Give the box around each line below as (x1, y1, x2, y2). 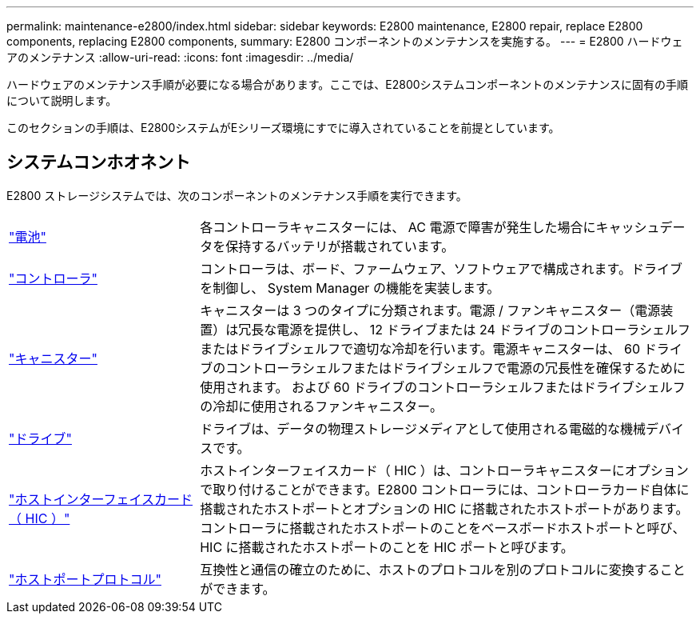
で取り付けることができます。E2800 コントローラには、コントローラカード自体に (200, 481, 690, 498)
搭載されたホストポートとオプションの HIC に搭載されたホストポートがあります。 (200, 500, 689, 517)
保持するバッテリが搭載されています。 (225, 238, 455, 254)
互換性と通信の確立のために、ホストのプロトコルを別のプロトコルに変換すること (200, 561, 686, 578)
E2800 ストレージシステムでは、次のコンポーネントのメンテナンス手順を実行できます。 (6, 188, 467, 202)
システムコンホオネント (6, 152, 191, 173)
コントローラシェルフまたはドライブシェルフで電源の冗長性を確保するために (225, 359, 686, 376)
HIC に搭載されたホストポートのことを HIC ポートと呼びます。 (200, 538, 574, 555)
